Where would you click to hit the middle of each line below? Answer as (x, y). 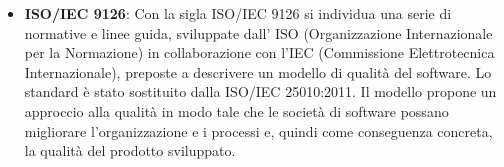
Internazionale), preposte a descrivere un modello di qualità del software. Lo (258, 71)
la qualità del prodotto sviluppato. (130, 150)
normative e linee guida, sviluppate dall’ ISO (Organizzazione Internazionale (258, 32)
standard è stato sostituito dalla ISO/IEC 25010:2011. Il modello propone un (260, 91)
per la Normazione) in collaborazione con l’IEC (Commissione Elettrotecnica (259, 52)
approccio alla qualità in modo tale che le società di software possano (236, 110)
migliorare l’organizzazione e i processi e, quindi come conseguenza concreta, (258, 130)
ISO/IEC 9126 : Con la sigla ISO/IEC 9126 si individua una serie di (238, 13)
